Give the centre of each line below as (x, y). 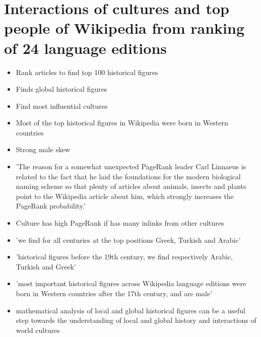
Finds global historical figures (61, 89)
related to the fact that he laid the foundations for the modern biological (128, 176)
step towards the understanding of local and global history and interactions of (136, 320)
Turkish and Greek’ (46, 266)
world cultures (38, 330)
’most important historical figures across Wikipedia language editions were (131, 283)
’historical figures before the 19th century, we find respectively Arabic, (124, 257)
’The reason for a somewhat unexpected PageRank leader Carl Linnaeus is (131, 166)
